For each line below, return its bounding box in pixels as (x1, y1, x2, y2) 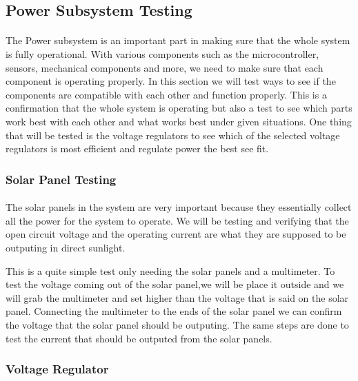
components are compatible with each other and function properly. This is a (6, 87, 327, 101)
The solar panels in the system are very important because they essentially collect (6, 200, 352, 214)
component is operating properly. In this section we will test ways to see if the (6, 74, 336, 88)
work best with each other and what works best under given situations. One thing (6, 114, 352, 128)
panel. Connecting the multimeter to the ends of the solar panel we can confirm (6, 304, 342, 318)
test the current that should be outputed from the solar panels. (6, 331, 272, 345)
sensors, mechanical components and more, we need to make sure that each (6, 60, 324, 74)
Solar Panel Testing (6, 170, 117, 187)
